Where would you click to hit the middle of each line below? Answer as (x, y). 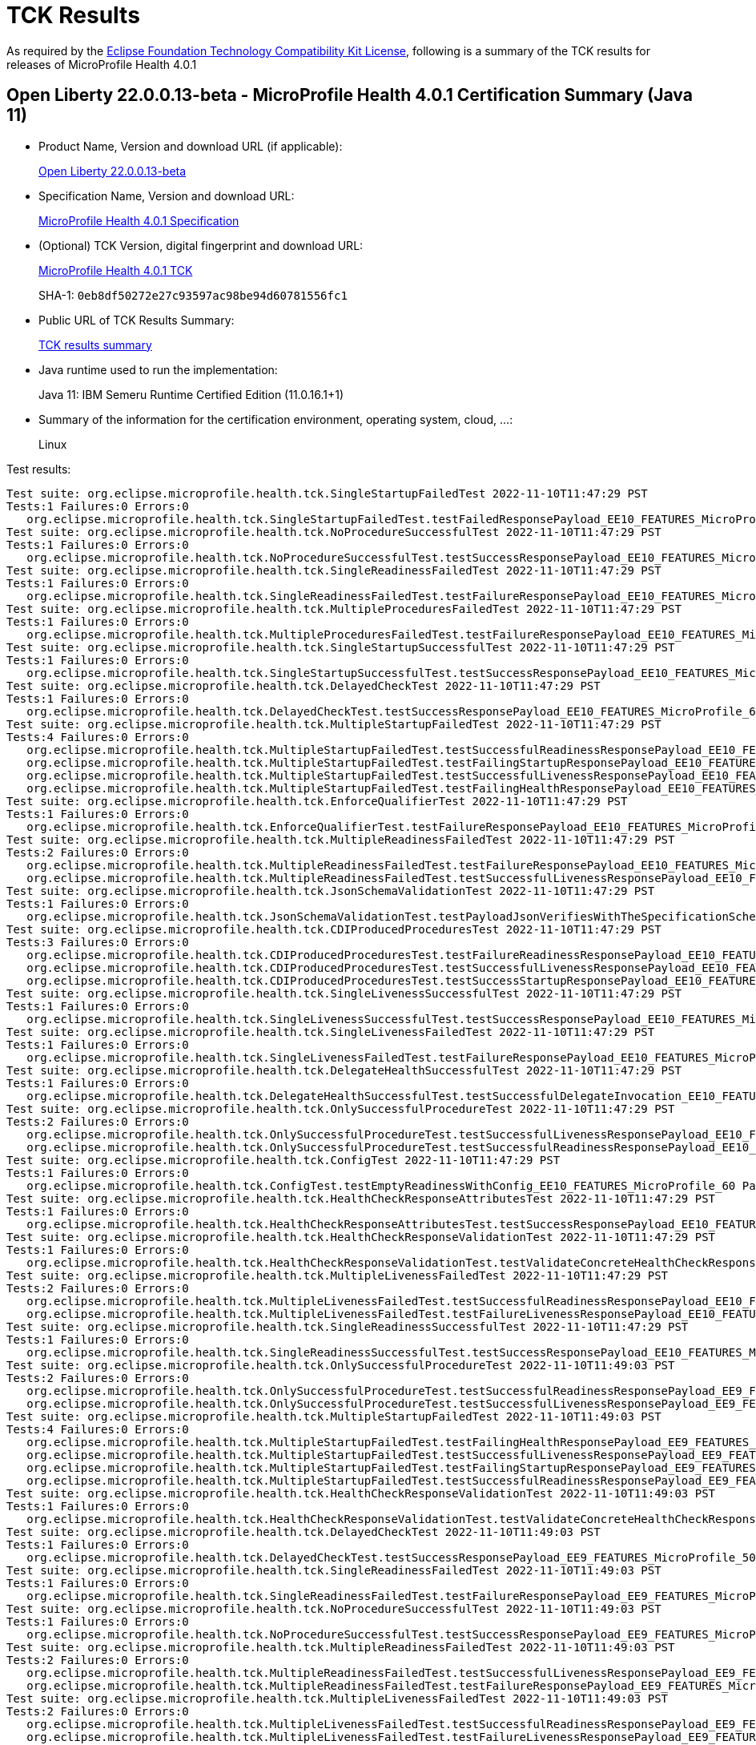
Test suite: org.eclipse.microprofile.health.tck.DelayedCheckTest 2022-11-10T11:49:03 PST (304, 1531)
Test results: (39, 469)
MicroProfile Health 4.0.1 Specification (139, 220)
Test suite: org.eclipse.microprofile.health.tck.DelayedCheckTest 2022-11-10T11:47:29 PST (304, 685)
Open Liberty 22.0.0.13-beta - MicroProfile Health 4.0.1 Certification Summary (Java (350, 95)
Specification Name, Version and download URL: (167, 195)
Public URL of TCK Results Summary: (137, 320)
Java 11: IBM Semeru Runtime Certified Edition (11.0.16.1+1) (191, 394)
